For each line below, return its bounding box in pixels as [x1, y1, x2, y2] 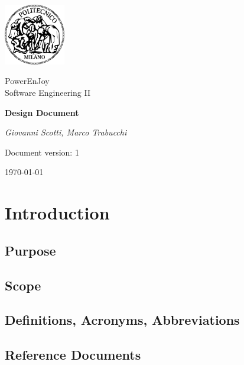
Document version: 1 [5, 146, 79, 158]
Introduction [5, 201, 110, 225]
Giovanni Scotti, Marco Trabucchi [5, 126, 127, 138]
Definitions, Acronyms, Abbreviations [5, 311, 240, 329]
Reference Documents [5, 345, 141, 364]
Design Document [5, 106, 79, 118]
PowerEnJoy [5, 75, 50, 87]
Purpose [5, 241, 56, 259]
